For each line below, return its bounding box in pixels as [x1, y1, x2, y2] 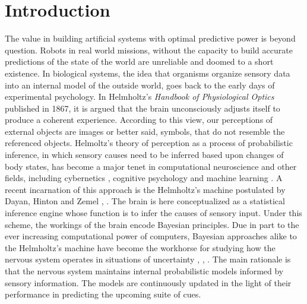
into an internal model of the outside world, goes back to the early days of [5, 78, 275, 91]
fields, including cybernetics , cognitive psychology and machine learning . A [5, 172, 283, 184]
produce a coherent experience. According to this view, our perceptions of [5, 113, 273, 126]
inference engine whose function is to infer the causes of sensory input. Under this [5, 207, 302, 219]
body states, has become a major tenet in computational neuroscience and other [5, 160, 297, 172]
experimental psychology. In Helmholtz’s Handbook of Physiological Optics [5, 90, 274, 103]
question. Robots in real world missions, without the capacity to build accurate [5, 43, 293, 56]
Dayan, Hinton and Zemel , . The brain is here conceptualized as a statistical [5, 195, 285, 207]
